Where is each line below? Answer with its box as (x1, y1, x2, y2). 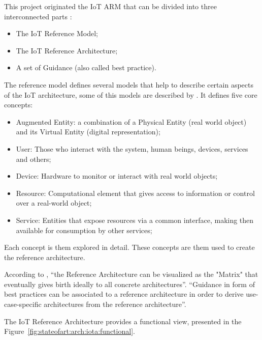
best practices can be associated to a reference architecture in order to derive (4, 289, 244, 299)
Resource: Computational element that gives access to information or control (16, 187, 255, 198)
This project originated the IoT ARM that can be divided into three (4, 1, 217, 11)
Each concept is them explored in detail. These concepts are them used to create (4, 242, 255, 252)
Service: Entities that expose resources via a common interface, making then (16, 214, 254, 225)
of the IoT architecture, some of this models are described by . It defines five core (4, 89, 257, 100)
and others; (16, 153, 51, 164)
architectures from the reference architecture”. (44, 299, 186, 309)
